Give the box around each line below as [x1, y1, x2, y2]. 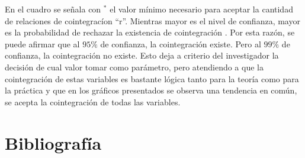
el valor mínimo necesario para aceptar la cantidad [110, 3, 293, 15]
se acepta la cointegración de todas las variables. [5, 95, 181, 108]
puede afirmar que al [5, 37, 80, 50]
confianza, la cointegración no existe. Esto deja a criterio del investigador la [5, 49, 279, 62]
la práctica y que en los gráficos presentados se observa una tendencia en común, [5, 84, 297, 96]
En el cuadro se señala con [5, 3, 101, 15]
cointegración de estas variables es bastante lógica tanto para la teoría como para [5, 72, 299, 85]
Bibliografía [5, 130, 102, 154]
